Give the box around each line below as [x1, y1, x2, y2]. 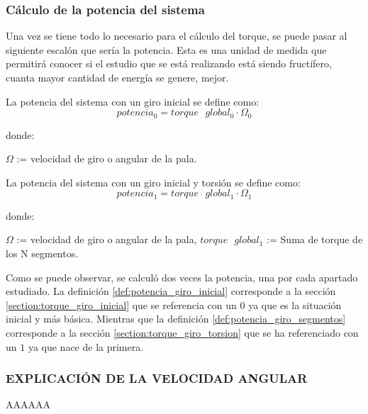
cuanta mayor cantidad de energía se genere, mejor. [6, 70, 229, 84]
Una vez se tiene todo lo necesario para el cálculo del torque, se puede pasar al [6, 28, 347, 43]
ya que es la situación [248, 297, 342, 312]
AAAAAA [6, 397, 50, 412]
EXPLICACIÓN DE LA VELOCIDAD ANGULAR [6, 369, 308, 387]
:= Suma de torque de [267, 232, 363, 247]
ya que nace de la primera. [28, 339, 144, 354]
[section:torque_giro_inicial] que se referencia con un [6, 297, 237, 312]
